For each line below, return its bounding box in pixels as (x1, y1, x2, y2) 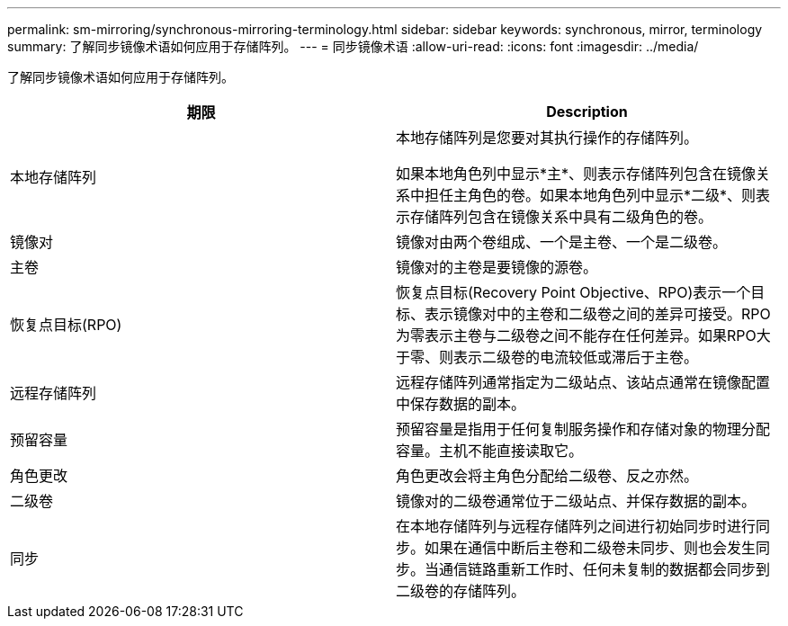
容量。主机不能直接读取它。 (396, 442, 584, 460)
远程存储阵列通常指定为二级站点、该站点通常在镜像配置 (396, 373, 771, 391)
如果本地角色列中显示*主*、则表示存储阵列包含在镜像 (396, 165, 757, 183)
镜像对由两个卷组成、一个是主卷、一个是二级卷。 (396, 233, 728, 251)
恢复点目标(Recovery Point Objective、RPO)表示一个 (396, 283, 751, 301)
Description (546, 103, 628, 121)
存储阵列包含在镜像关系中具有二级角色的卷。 (410, 208, 713, 226)
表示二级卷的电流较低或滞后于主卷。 (453, 348, 699, 366)
